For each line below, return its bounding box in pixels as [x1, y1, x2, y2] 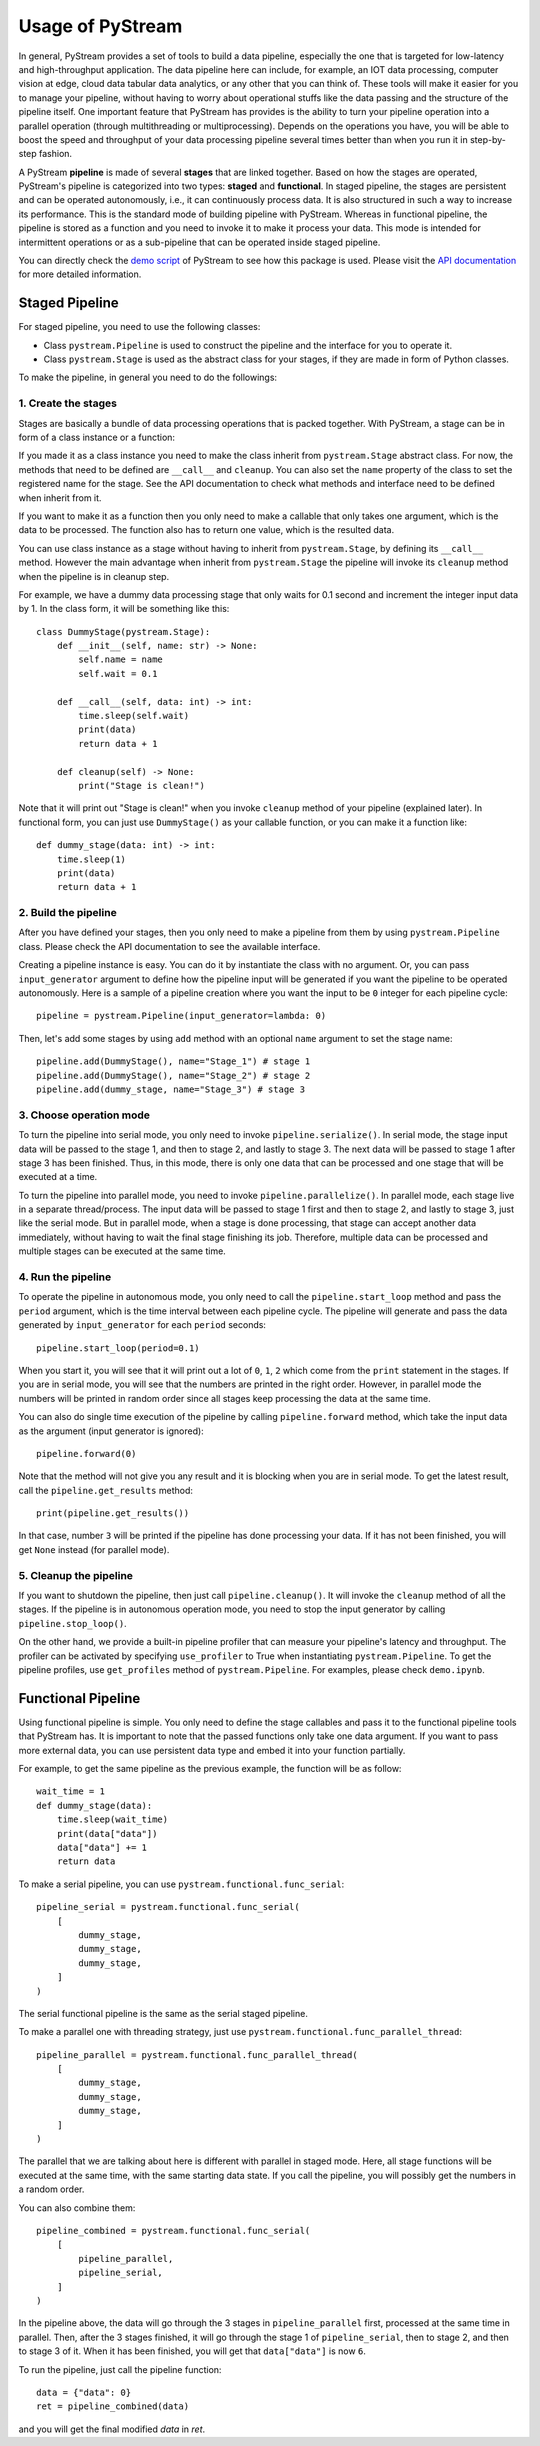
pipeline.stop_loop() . [18, 1617, 127, 1629]
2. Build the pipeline [18, 906, 117, 920]
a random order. [18, 2183, 85, 2195]
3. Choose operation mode [18, 1108, 150, 1122]
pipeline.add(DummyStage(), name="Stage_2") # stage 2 [36, 1070, 311, 1081]
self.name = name [78, 654, 164, 665]
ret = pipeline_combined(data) [36, 2401, 190, 2412]
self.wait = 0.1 [78, 668, 158, 679]
